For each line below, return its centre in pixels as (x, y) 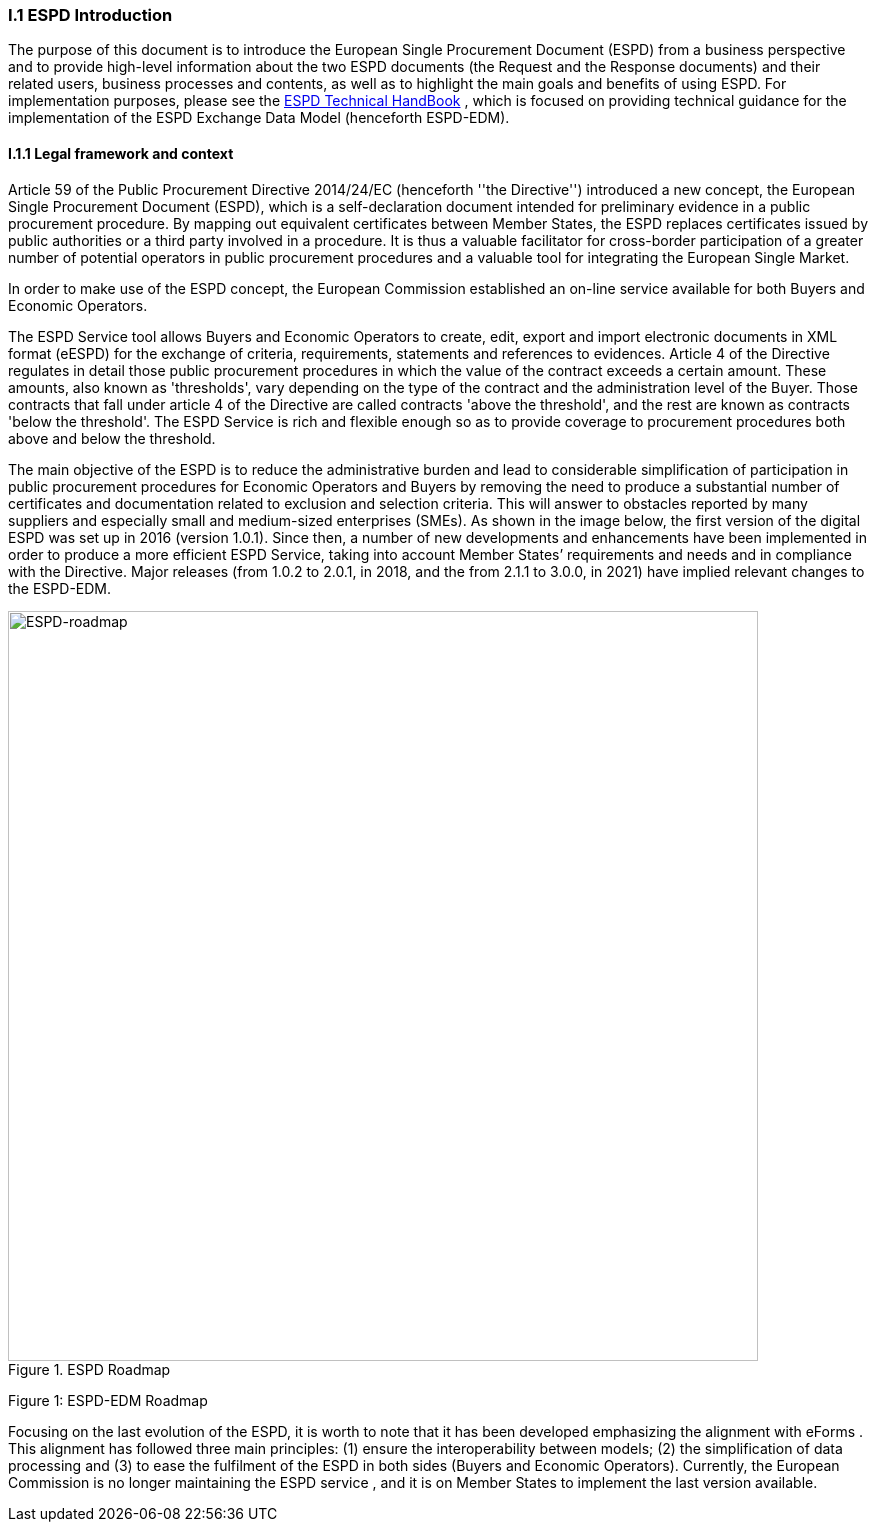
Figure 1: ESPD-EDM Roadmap (108, 1400)
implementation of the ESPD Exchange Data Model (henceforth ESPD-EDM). (259, 118)
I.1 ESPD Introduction (90, 15)
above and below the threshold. (112, 438)
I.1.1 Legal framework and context (121, 153)
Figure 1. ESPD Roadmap (89, 1369)
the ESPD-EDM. (60, 588)
